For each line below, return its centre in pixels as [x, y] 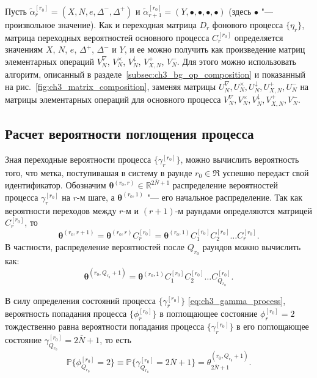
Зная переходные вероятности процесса [78, 159]
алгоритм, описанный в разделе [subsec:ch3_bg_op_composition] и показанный [155, 74]
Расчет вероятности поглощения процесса [129, 134]
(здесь [240, 11]
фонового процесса [248, 24]
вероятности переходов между [61, 210]
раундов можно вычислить [252, 247]
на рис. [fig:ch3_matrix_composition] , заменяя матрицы [111, 86]
